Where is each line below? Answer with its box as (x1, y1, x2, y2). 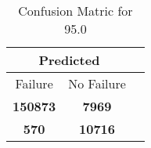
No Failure (68, 74, 126, 92)
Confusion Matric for (18, 2, 133, 20)
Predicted (38, 51, 100, 69)
